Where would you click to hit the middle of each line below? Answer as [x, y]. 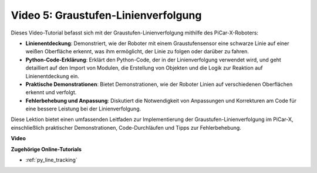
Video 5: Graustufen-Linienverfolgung [106, 15]
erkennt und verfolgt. [51, 92]
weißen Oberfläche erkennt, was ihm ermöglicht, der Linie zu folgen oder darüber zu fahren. [137, 51]
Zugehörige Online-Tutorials [46, 149]
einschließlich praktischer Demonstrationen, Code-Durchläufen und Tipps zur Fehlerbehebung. [126, 127]
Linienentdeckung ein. [52, 76]
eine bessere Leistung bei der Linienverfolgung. [83, 109]
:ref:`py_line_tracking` [51, 160]
